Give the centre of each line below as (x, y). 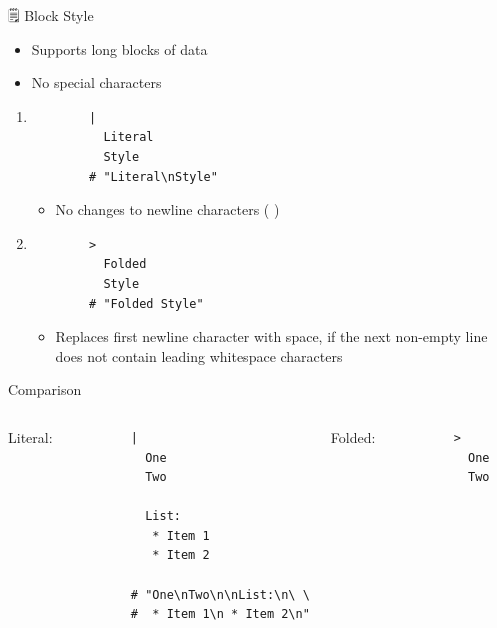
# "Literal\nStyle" (153, 176)
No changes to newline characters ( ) (167, 209)
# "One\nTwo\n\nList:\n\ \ (220, 594)
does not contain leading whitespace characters (199, 355)
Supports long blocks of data (119, 48)
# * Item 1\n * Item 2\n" (220, 614)
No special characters (96, 82)
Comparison (45, 389)
